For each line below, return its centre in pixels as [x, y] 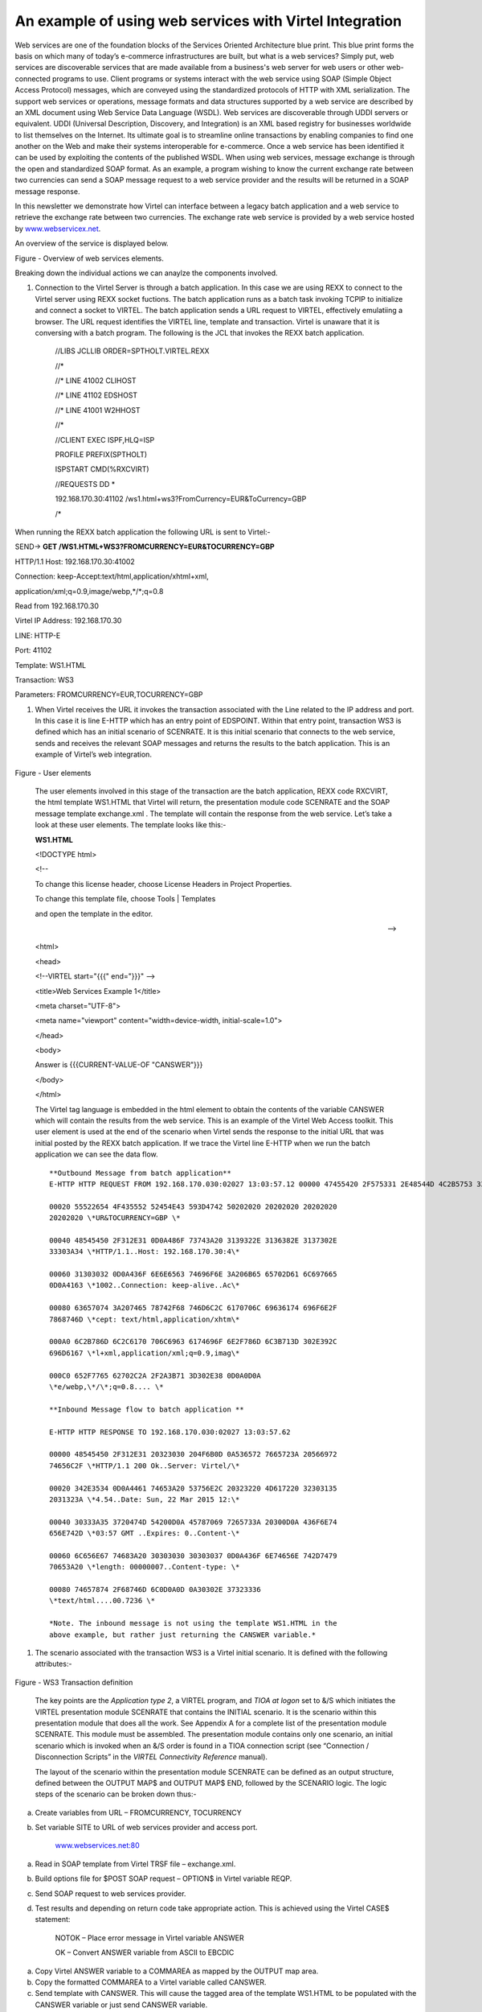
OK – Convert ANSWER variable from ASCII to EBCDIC [145, 1952]
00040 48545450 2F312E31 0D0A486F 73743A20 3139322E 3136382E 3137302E [193, 1240]
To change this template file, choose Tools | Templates [125, 899]
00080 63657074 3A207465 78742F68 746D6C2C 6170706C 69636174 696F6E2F [193, 1308]
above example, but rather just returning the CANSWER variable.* [183, 1635]
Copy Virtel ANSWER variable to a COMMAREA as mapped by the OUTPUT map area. [177, 1971]
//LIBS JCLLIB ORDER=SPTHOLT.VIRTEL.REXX [132, 351]
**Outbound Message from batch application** [141, 1173]
